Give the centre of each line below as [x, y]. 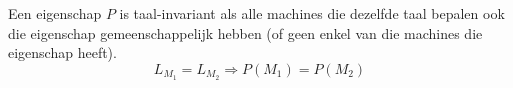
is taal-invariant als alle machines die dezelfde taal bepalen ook [312, 13]
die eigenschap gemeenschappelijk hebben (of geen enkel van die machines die [245, 32]
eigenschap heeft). [62, 52]
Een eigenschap [55, 13]
